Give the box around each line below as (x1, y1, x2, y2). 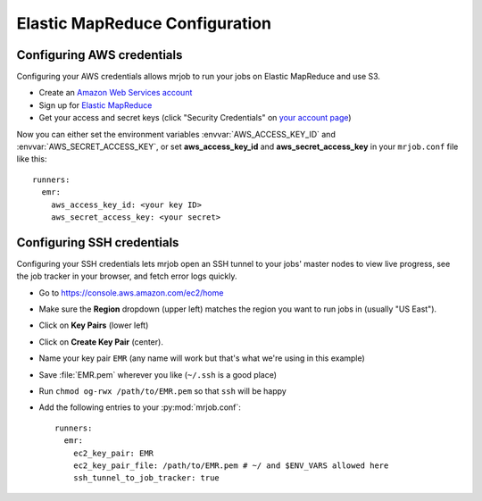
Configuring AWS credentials (16, 47, 183, 63)
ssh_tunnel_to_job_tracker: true (72, 473, 220, 483)
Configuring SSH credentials (16, 235, 179, 250)
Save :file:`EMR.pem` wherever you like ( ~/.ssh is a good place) (38, 369, 277, 380)
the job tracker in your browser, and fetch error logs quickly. (16, 271, 237, 281)
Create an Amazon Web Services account (38, 88, 193, 98)
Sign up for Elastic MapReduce (38, 99, 153, 111)
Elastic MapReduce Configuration (16, 13, 272, 33)
